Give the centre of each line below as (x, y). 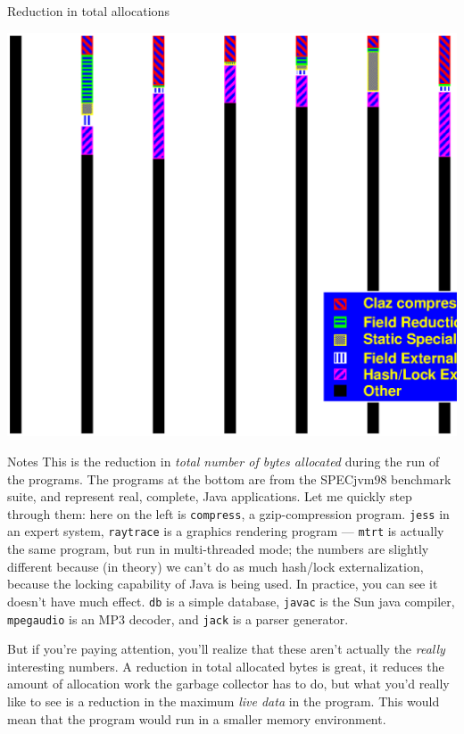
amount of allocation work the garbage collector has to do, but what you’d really (228, 684)
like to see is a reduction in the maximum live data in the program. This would (224, 701)
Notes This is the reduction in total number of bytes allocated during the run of (224, 461)
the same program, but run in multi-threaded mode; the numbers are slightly (218, 549)
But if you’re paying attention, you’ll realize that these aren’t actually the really (226, 649)
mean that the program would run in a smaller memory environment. (197, 718)
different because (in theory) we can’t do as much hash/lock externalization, (215, 566)
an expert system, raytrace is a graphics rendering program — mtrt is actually (226, 531)
